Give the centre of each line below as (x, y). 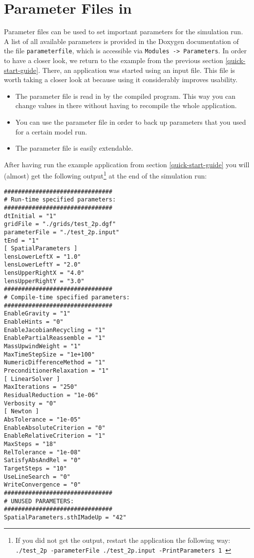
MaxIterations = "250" (41, 387)
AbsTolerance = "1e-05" (42, 419)
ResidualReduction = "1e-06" (51, 395)
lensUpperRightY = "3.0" (44, 281)
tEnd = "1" (21, 240)
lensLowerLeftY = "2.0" (42, 265)
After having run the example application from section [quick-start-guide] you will (127, 164)
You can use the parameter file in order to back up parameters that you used (131, 122)
